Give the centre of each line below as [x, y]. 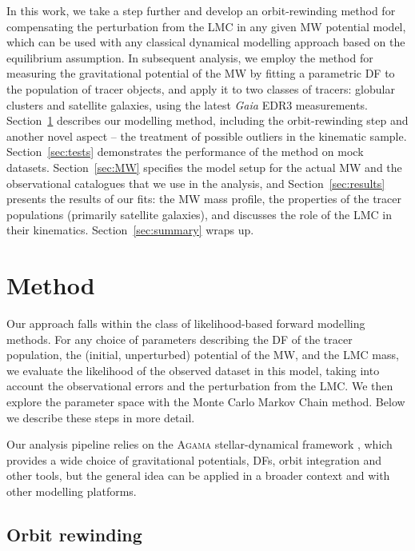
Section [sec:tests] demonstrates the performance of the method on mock [185, 152]
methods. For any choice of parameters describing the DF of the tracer [180, 339]
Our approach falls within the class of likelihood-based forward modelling [186, 323]
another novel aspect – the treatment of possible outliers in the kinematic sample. [207, 136]
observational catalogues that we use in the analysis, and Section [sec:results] [196, 183]
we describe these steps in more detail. [101, 417]
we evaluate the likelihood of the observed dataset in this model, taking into [193, 370]
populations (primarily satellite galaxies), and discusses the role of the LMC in [199, 214]
